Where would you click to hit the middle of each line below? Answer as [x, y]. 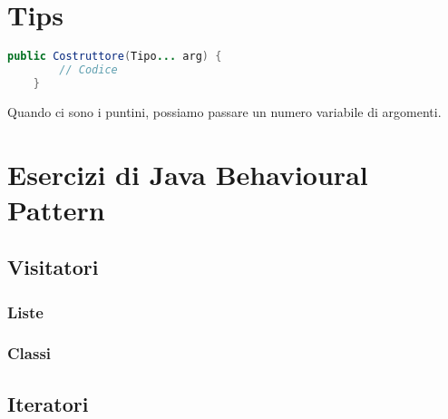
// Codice [88, 70]
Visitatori [53, 267]
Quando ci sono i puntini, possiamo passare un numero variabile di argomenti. [224, 111]
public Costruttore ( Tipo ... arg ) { [115, 57]
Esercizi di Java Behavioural [188, 174]
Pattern [56, 209]
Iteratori [48, 403]
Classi [29, 353]
